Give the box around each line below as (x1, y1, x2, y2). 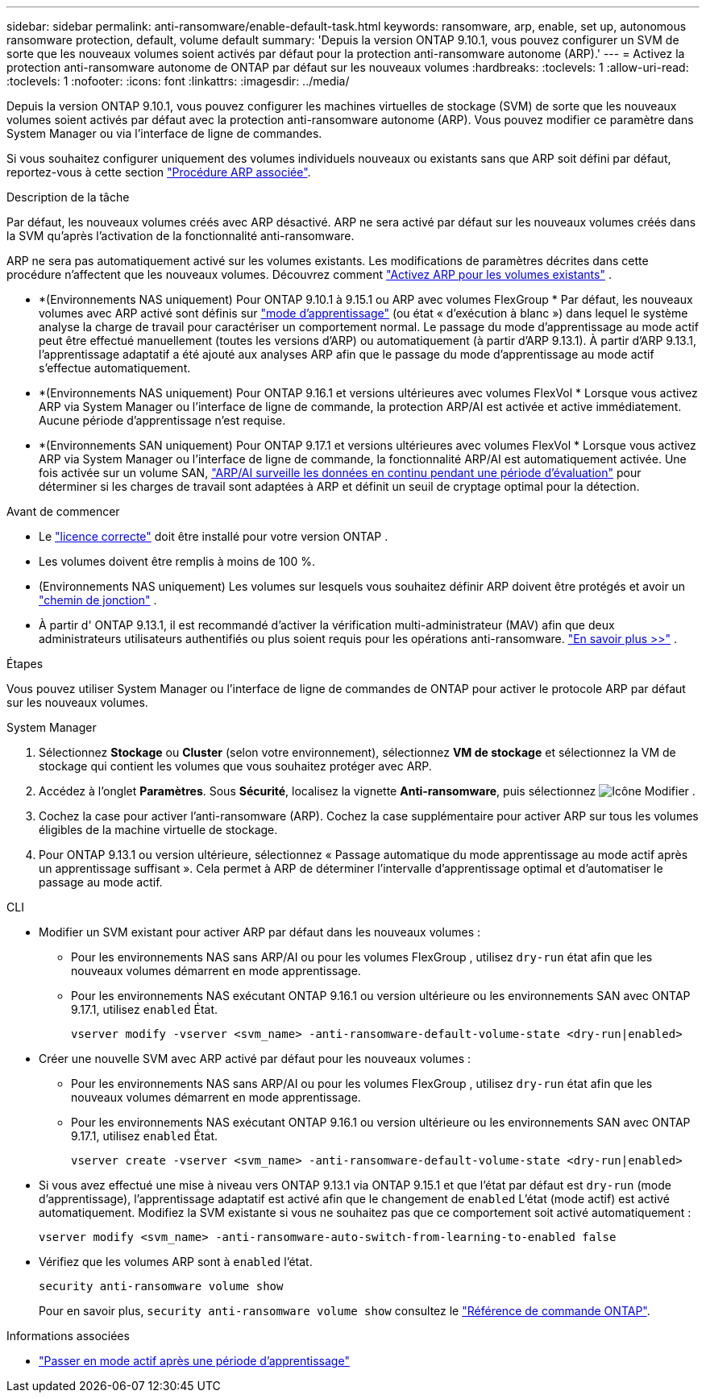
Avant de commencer (6, 504, 120, 518)
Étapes (6, 657, 44, 670)
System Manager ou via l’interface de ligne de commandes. (6, 127, 322, 140)
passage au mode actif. (39, 875, 163, 889)
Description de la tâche (6, 190, 130, 204)
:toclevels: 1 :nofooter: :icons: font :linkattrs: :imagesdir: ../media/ (6, 74, 350, 88)
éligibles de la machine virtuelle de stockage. (39, 823, 278, 836)
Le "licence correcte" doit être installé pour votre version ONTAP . (39, 529, 388, 543)
